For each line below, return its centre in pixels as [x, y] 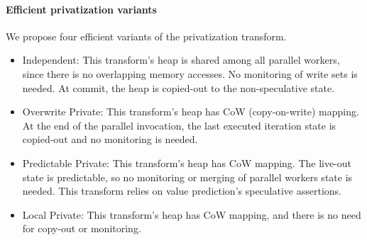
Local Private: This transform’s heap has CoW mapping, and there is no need [192, 214]
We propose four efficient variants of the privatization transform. [146, 36]
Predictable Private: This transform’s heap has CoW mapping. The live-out [187, 162]
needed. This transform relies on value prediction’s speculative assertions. [182, 191]
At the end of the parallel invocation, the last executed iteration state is [179, 125]
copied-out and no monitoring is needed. [110, 139]
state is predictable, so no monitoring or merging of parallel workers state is [187, 177]
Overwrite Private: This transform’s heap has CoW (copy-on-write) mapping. [191, 112]
